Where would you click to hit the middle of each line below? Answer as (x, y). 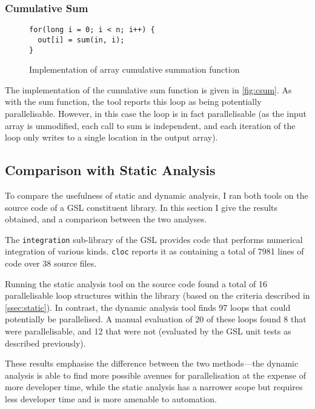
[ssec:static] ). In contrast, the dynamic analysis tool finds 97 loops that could (148, 307)
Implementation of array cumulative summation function (134, 69)
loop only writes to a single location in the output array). (111, 137)
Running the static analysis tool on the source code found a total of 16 (136, 283)
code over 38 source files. (51, 263)
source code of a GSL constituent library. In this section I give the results (141, 207)
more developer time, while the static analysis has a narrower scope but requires (154, 387)
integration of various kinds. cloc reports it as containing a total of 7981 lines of (154, 251)
